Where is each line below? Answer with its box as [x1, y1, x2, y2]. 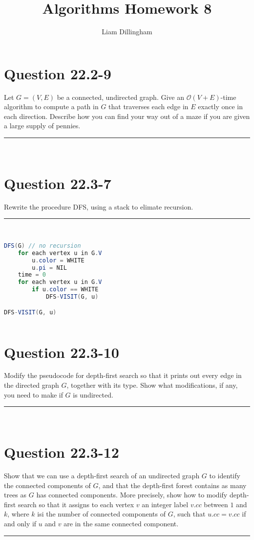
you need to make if [4, 389, 63, 399]
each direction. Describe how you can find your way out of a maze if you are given [4, 111, 250, 121]
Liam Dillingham [102, 26, 152, 37]
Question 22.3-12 [4, 442, 119, 462]
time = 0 [18, 271, 46, 279]
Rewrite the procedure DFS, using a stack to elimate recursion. [4, 201, 193, 211]
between [204, 499, 228, 509]
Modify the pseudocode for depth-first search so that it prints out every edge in [4, 370, 242, 380]
